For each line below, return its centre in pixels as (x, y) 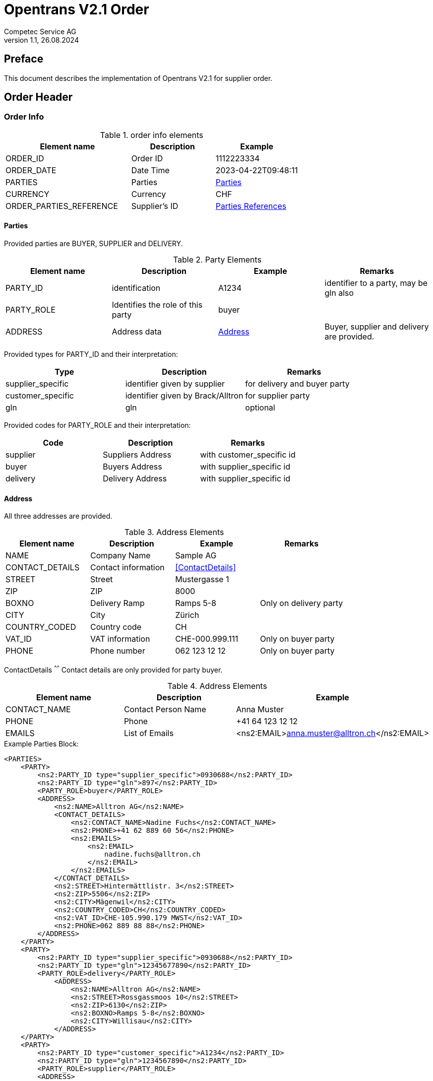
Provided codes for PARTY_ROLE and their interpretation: (97, 425)
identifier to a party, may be (376, 283)
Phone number (118, 651)
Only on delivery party (302, 603)
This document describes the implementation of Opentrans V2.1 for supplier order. (138, 78)
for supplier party (278, 396)
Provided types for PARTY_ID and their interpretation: (91, 354)
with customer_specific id (248, 455)
